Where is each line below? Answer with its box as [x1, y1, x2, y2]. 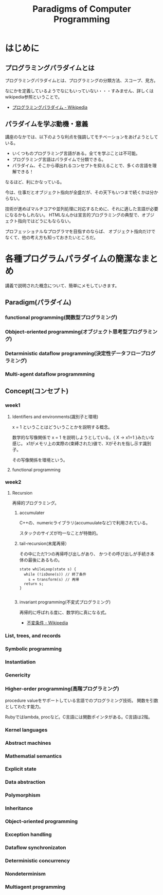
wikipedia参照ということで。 [5, 94, 62, 99]
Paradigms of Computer [32, 3, 131, 15]
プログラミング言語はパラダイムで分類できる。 [12, 156, 106, 162]
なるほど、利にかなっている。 [5, 179, 65, 185]
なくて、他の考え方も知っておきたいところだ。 [5, 234, 98, 240]
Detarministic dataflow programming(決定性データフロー [5, 350, 141, 357]
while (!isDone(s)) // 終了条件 [23, 572, 87, 577]
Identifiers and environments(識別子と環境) [12, 414, 99, 419]
